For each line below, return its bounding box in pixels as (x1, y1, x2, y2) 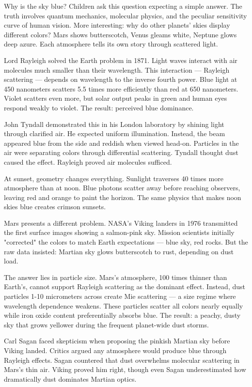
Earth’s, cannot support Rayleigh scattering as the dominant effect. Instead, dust (4, 281, 245, 292)
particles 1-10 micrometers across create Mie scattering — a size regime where (4, 291, 236, 301)
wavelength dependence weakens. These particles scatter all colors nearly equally (4, 300, 243, 310)
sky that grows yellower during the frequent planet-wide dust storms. (4, 319, 209, 329)
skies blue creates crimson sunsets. (4, 201, 106, 212)
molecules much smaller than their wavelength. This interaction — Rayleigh (4, 64, 230, 75)
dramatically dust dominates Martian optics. (4, 373, 137, 384)
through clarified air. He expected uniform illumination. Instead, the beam (4, 128, 225, 139)
